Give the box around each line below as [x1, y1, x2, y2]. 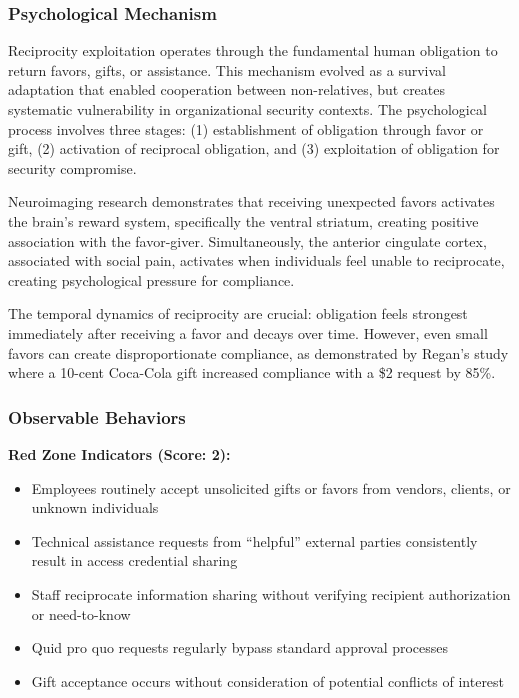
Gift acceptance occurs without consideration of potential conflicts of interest [31, 670, 505, 691]
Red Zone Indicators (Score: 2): [8, 443, 231, 464]
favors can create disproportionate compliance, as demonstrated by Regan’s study [8, 342, 509, 363]
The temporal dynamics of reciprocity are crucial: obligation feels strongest [8, 303, 468, 324]
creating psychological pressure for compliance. [8, 269, 295, 290]
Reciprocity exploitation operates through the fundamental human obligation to [8, 40, 498, 61]
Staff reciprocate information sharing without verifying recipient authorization [31, 583, 511, 604]
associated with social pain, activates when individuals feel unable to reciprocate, [8, 250, 505, 271]
